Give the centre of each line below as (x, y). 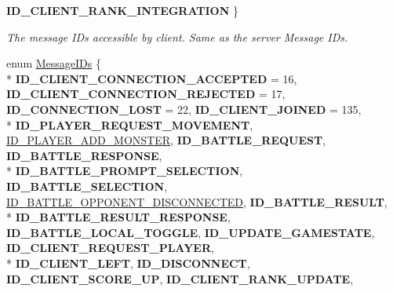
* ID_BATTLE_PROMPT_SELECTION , (125, 171)
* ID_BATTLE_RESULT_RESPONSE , (118, 217)
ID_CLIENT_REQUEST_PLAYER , (110, 248)
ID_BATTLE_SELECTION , (87, 186)
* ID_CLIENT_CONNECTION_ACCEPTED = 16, (152, 78)
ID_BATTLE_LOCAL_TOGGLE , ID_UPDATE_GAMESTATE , (191, 232)
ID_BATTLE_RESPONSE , (84, 155)
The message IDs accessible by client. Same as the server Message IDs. (177, 36)
